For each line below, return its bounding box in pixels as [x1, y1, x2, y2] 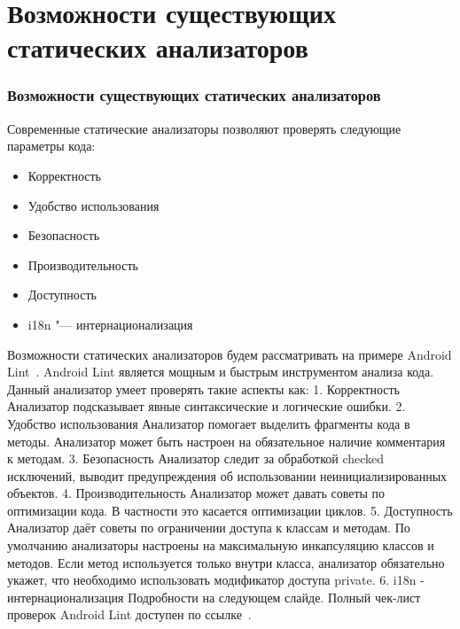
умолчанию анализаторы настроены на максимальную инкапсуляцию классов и [7, 536, 434, 555]
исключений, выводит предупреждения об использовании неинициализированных [7, 466, 448, 485]
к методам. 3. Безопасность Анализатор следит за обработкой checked [7, 449, 385, 468]
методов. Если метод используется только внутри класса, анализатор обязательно [7, 553, 445, 571]
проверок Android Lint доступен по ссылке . [7, 605, 252, 624]
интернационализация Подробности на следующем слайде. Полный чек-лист [7, 587, 421, 606]
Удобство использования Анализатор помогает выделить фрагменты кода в [7, 414, 410, 432]
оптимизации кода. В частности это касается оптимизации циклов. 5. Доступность [7, 501, 453, 519]
